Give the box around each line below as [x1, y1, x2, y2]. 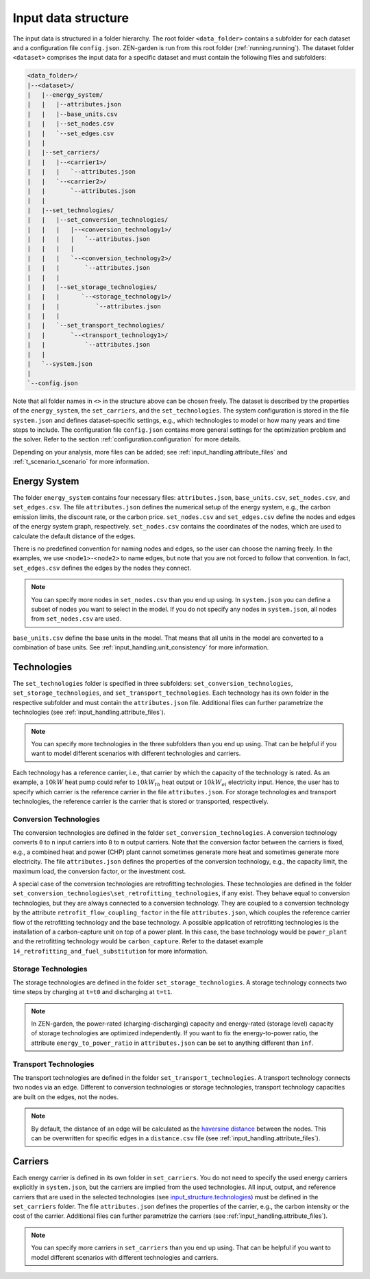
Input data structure [12, 10, 129, 25]
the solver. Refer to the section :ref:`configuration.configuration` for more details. [12, 435, 241, 443]
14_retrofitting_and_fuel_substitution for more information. [12, 947, 208, 955]
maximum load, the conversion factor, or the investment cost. [12, 867, 186, 875]
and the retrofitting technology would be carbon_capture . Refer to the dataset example [12, 937, 264, 945]
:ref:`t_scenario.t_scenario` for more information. [12, 457, 150, 466]
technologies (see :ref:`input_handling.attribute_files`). [12, 708, 166, 717]
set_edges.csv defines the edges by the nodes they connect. [12, 564, 192, 572]
